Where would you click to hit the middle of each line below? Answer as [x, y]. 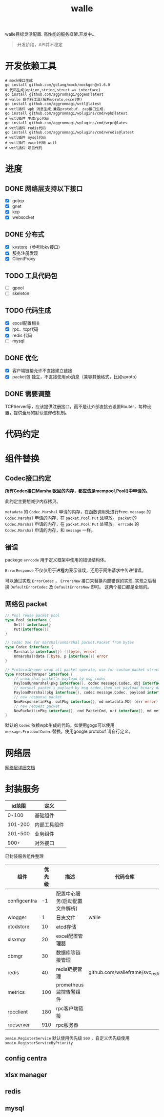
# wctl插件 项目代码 [24, 148]
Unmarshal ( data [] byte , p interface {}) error [61, 656]
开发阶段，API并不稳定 [40, 45]
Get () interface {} [32, 625]
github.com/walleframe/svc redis [125, 973]
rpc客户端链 [70, 1009]
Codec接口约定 [28, 478]
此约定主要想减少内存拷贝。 [33, 502]
